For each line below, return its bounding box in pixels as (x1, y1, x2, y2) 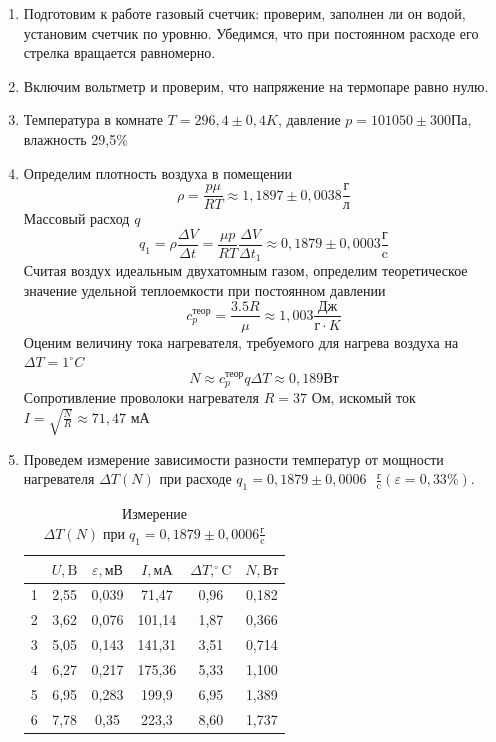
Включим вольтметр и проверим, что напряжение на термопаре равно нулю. (23, 75, 489, 96)
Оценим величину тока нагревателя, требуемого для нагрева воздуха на (23, 331, 459, 352)
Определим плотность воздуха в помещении (23, 162, 293, 183)
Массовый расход (23, 208, 130, 229)
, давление (277, 109, 341, 130)
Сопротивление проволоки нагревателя (23, 387, 260, 407)
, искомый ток (330, 387, 416, 407)
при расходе (159, 468, 232, 489)
